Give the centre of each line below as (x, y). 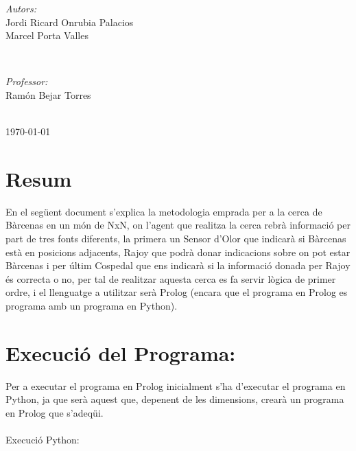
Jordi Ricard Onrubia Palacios (70, 22)
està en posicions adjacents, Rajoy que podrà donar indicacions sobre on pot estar (178, 252)
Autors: (21, 8)
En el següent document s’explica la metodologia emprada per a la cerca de (164, 211)
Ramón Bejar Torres (48, 94)
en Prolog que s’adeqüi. (55, 412)
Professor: (27, 81)
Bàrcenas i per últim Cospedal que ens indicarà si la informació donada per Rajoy (178, 265)
